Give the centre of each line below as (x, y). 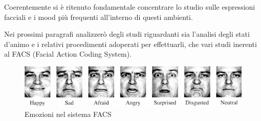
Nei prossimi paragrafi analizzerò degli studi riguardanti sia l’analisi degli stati (127, 34)
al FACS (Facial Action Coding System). (68, 54)
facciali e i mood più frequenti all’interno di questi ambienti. (99, 17)
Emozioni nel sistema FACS (68, 114)
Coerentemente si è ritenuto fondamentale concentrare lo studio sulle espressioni (130, 7)
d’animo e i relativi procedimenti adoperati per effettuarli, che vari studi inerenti (130, 44)
